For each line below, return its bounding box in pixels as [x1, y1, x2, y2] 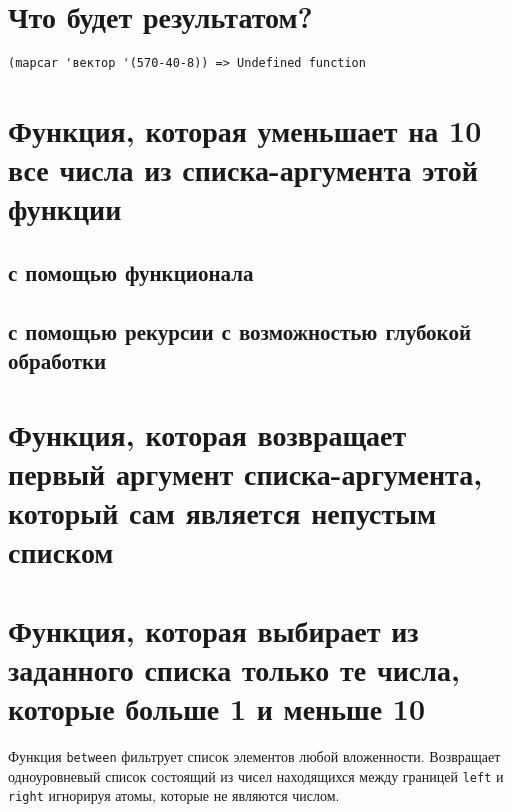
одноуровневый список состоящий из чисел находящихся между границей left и [8, 765, 504, 786]
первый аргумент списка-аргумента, [8, 452, 483, 493]
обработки [8, 345, 107, 376]
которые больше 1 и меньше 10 [8, 687, 426, 728]
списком [8, 531, 114, 572]
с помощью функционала [8, 256, 254, 287]
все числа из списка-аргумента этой [8, 149, 478, 190]
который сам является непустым [8, 492, 437, 533]
